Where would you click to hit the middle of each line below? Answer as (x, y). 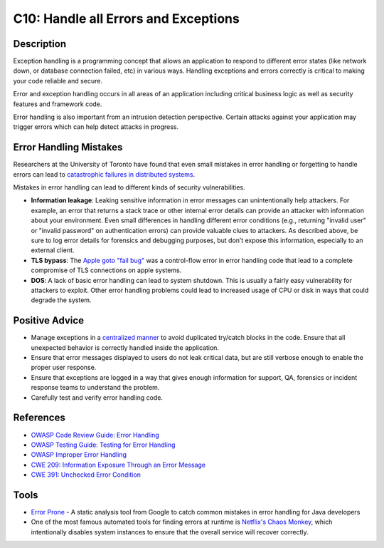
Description (40, 44)
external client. (53, 250)
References (39, 418)
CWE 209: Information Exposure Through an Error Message (118, 465)
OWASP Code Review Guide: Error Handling (95, 435)
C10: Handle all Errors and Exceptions (126, 19)
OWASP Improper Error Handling (79, 455)
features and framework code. (58, 104)
